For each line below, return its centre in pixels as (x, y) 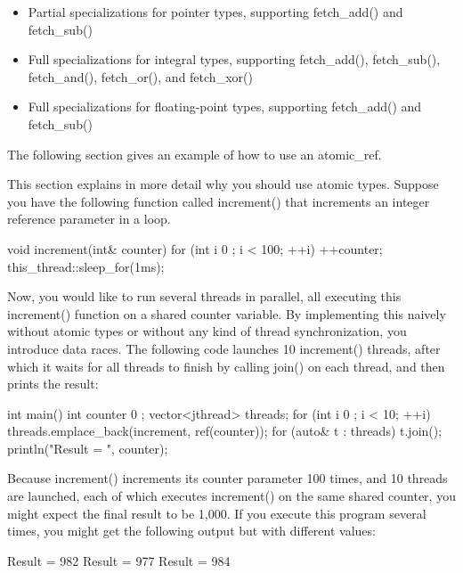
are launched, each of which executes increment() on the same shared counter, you (231, 496)
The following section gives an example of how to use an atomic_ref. (195, 154)
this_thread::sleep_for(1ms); (86, 266)
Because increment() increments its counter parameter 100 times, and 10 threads (227, 478)
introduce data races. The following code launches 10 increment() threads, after (224, 348)
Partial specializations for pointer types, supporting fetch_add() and (215, 12)
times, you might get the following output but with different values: (191, 531)
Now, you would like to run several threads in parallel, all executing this (204, 296)
